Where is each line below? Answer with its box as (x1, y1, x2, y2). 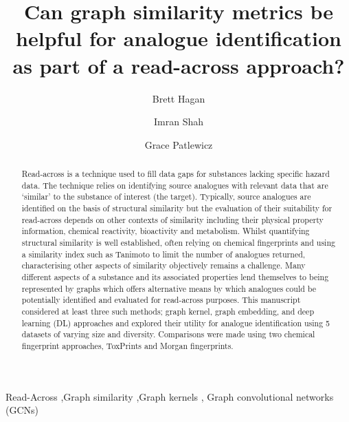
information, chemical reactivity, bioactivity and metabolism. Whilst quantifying (21, 225, 310, 237)
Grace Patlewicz (144, 137, 213, 151)
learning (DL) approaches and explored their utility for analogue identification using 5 (21, 317, 330, 328)
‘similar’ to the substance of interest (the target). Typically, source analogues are (21, 191, 311, 202)
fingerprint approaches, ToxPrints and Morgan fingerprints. (21, 339, 234, 351)
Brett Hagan (152, 91, 205, 105)
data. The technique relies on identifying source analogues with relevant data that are (21, 179, 328, 191)
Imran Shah (153, 114, 203, 129)
